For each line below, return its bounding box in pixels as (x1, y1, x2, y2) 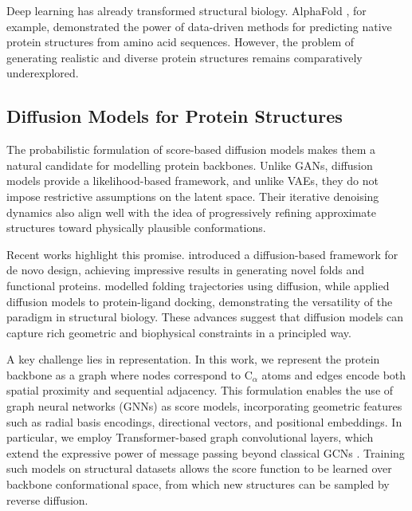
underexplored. (6, 65, 79, 81)
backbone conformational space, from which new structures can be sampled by (6, 476, 390, 493)
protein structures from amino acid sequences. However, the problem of (6, 33, 355, 50)
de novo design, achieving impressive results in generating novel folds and (6, 261, 364, 278)
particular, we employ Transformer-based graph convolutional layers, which (6, 429, 374, 446)
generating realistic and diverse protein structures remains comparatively (6, 49, 363, 65)
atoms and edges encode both (261, 366, 406, 383)
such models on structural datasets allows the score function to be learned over (6, 460, 392, 477)
